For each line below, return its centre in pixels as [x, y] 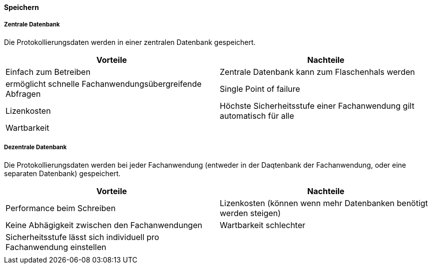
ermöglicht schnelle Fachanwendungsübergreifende [104, 84]
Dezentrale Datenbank [35, 147]
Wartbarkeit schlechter [263, 225]
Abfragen [23, 94]
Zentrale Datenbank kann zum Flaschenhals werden [317, 72]
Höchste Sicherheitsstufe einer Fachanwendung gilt [317, 106]
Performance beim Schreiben [61, 208]
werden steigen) [250, 213]
